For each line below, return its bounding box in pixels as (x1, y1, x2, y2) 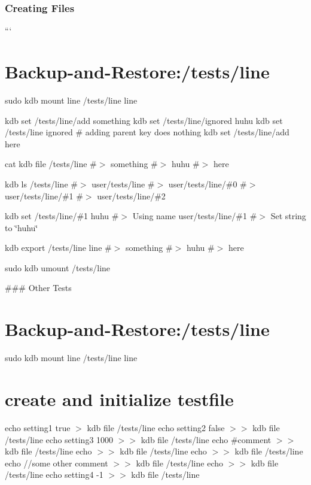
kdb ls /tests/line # (5, 177, 78, 190)
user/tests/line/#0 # (168, 177, 247, 190)
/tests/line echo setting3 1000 (5, 433, 114, 445)
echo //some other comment (5, 456, 108, 469)
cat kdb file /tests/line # (5, 157, 97, 170)
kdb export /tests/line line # (5, 241, 112, 254)
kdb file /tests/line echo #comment (141, 433, 272, 445)
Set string (270, 210, 306, 222)
